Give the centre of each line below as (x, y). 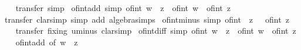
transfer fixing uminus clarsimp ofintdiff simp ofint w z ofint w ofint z (156, 31)
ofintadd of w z (47, 42)
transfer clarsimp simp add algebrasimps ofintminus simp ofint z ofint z (147, 19)
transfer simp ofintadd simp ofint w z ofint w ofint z (123, 8)
